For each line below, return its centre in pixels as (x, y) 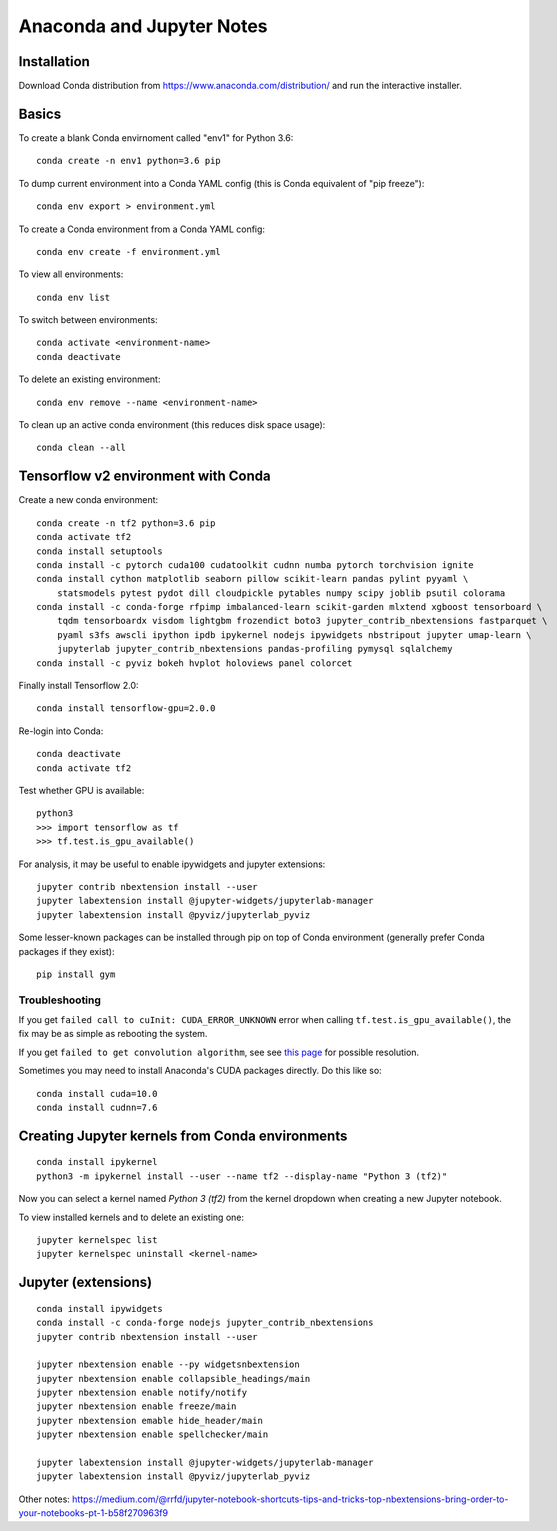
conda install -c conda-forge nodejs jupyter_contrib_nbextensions (205, 1323)
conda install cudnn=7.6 (97, 1107)
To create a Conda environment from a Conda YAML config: (141, 229)
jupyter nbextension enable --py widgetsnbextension (168, 1364)
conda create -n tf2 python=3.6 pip (126, 523)
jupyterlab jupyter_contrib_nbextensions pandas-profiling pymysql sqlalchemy (254, 649)
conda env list (73, 297)
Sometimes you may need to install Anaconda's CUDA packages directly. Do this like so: (200, 1071)
